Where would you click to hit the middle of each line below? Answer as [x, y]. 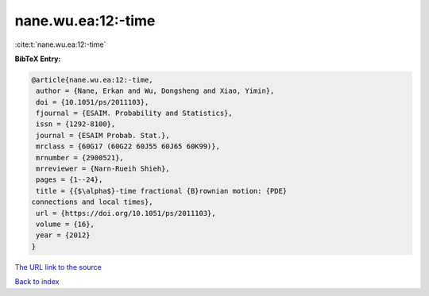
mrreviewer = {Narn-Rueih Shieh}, [103, 169]
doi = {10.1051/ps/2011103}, [93, 102]
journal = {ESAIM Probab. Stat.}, [103, 135]
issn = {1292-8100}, [76, 124]
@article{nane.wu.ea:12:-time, [93, 80]
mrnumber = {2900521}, [80, 158]
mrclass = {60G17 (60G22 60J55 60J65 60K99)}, [128, 146]
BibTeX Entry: [38, 59]
